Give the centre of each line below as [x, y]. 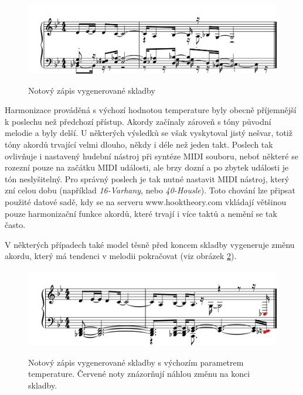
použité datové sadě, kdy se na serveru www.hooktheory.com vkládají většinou [146, 201]
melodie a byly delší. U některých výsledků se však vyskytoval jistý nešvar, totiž [149, 133]
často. [15, 225]
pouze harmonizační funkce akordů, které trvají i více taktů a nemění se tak [141, 213]
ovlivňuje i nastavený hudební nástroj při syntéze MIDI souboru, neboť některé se [151, 156]
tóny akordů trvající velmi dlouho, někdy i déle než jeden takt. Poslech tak [139, 144]
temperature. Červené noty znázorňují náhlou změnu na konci [139, 374]
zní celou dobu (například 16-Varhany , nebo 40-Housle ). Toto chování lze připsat [150, 190]
